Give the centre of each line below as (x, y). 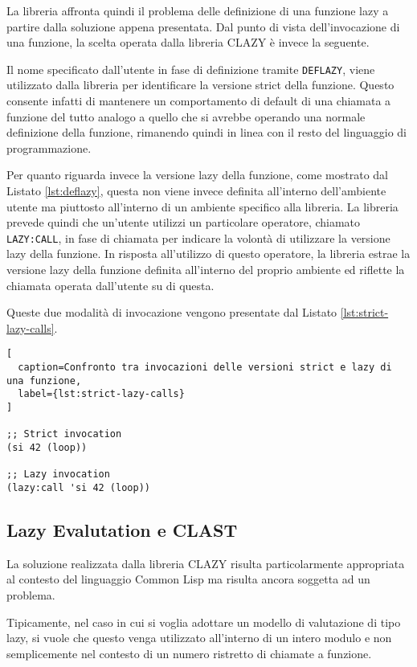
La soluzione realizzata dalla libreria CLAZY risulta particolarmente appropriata (206, 563)
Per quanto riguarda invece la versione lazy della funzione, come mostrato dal (197, 175)
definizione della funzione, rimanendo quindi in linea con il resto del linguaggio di (207, 132)
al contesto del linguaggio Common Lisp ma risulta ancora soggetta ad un (188, 579)
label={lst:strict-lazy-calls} (101, 394)
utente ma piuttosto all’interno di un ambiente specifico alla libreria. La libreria (202, 206)
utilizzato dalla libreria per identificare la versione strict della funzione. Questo (200, 85)
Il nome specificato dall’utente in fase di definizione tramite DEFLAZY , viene (191, 69)
